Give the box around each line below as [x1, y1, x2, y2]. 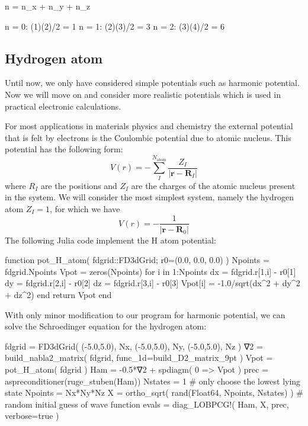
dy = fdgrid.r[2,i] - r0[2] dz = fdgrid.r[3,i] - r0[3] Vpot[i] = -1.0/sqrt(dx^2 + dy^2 [5, 277, 300, 289]
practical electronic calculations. [5, 100, 121, 112]
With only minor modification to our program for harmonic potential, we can [5, 308, 285, 321]
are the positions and [40, 179, 117, 191]
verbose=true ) [5, 409, 59, 422]
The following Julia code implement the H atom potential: [5, 233, 216, 246]
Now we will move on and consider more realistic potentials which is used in [5, 88, 281, 100]
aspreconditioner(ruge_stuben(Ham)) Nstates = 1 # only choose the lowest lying [5, 374, 301, 387]
